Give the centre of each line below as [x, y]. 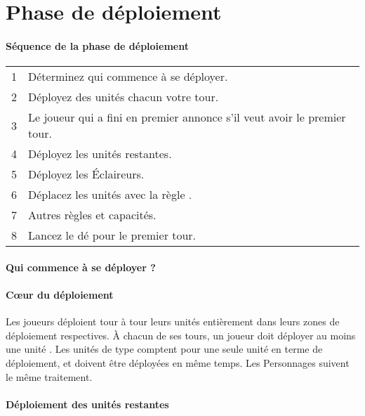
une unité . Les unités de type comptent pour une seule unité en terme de [164, 349]
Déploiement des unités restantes [87, 404]
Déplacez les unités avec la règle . [110, 195]
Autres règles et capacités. [92, 215]
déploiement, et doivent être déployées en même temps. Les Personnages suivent [178, 362]
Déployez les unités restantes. [100, 154]
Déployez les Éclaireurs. [86, 174]
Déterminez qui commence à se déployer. [128, 77]
